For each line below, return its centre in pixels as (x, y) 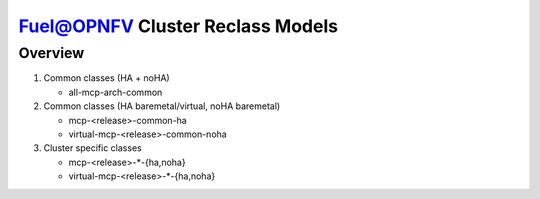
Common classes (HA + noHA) (106, 78)
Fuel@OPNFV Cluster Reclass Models (178, 26)
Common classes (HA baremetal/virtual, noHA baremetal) (162, 106)
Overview (51, 53)
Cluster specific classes (92, 148)
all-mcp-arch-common (115, 92)
